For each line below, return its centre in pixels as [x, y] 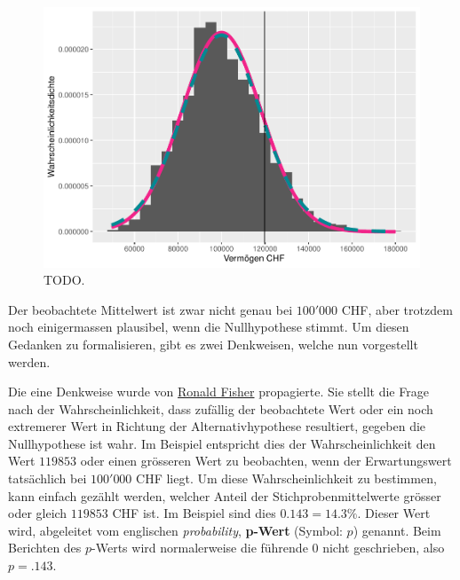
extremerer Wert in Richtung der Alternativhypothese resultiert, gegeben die [217, 426]
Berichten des [45, 548]
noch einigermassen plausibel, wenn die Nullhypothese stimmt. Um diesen [209, 327]
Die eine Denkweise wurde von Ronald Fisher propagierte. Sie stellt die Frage [218, 392]
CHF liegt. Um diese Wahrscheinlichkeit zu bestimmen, [286, 478]
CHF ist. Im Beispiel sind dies [194, 513]
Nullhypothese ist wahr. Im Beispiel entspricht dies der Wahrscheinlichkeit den [222, 443]
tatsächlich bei [48, 478]
